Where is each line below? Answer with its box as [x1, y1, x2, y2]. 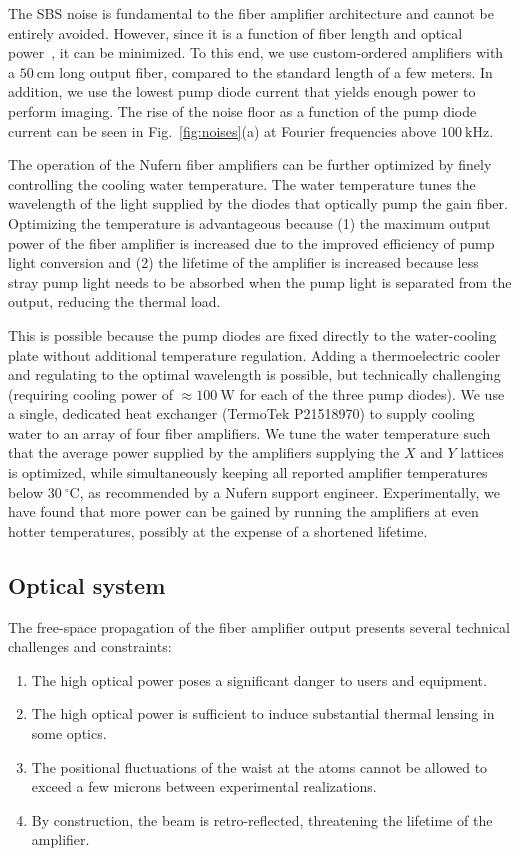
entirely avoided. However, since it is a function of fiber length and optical [8, 22, 463, 43]
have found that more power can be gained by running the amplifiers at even [8, 501, 479, 522]
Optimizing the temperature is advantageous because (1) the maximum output [8, 212, 491, 233]
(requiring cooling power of [8, 383, 174, 404]
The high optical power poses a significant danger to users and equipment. [31, 669, 487, 690]
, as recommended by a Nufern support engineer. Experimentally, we [79, 481, 500, 502]
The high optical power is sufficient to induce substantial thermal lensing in [31, 703, 495, 724]
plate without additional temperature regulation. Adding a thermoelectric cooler [8, 344, 501, 365]
